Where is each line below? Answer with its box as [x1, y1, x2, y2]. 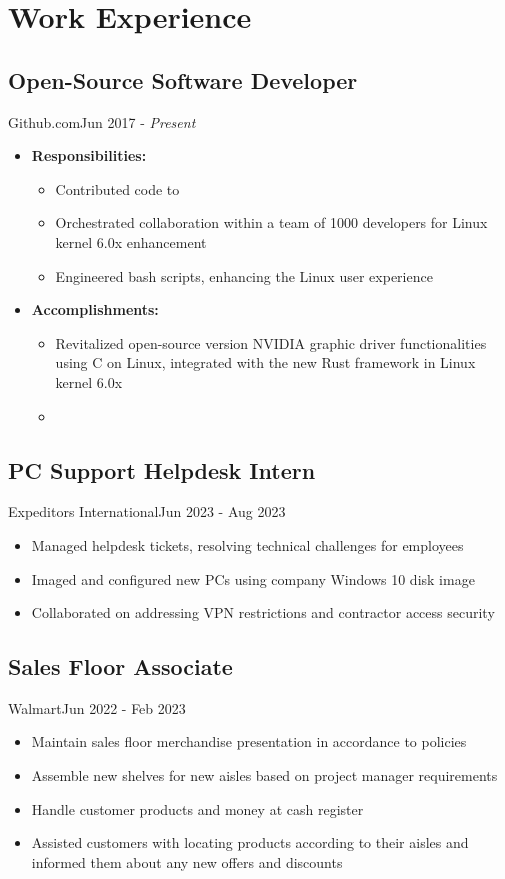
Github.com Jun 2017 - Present [8, 111, 196, 132]
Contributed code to [55, 178, 180, 199]
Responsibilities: [31, 145, 147, 166]
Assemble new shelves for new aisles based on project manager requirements [31, 765, 498, 786]
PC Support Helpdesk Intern [8, 454, 316, 485]
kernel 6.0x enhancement [55, 231, 207, 252]
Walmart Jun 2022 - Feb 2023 [8, 697, 186, 718]
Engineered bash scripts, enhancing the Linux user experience [55, 265, 433, 286]
